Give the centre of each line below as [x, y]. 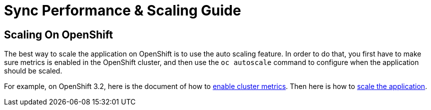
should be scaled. [33, 71]
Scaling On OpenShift [59, 34]
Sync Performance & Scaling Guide [123, 10]
